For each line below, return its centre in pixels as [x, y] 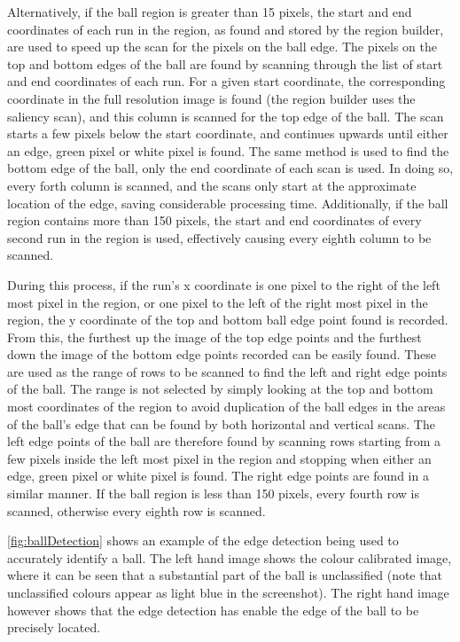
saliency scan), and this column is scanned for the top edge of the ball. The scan [226, 116]
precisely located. [54, 627]
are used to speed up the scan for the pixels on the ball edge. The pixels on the [222, 47]
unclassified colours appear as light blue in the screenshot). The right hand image [228, 592]
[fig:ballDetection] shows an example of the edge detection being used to [203, 540]
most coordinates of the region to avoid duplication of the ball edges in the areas [226, 407]
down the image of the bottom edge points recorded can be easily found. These [222, 354]
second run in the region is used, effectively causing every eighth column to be [219, 237]
